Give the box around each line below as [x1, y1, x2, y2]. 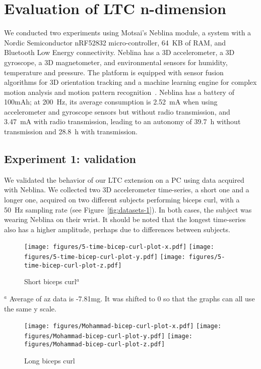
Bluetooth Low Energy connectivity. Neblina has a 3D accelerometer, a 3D [4, 47, 235, 58]
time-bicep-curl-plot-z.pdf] [24, 261, 122, 269]
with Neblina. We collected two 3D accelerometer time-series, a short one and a [4, 184, 249, 195]
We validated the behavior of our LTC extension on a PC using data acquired [4, 174, 244, 185]
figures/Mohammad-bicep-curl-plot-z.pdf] [24, 341, 165, 348]
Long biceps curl [24, 355, 75, 366]
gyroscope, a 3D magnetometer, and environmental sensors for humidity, [4, 57, 228, 67]
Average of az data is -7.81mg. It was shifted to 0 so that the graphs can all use [9, 293, 255, 303]
